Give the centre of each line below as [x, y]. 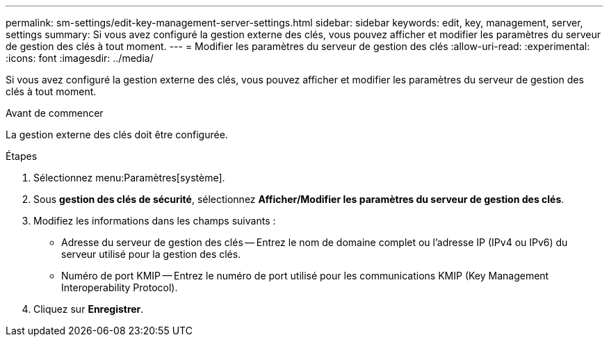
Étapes [22, 156]
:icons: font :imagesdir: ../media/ [80, 58]
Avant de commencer [55, 113]
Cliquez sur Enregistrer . [89, 309]
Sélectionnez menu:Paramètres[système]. [129, 178]
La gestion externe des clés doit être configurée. [117, 135]
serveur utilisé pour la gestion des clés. [151, 254]
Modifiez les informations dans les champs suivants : [155, 221]
